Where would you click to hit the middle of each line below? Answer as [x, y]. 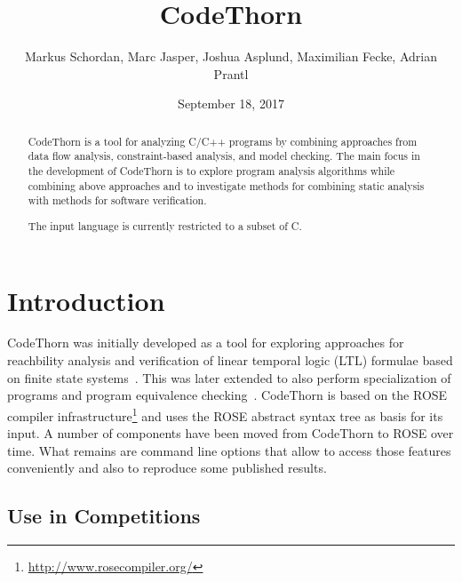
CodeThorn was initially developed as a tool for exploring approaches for [206, 343]
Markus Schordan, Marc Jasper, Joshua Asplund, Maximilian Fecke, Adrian [231, 56]
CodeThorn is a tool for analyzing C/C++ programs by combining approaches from [223, 141]
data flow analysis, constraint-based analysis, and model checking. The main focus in [224, 156]
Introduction [86, 300]
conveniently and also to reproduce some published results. [167, 468]
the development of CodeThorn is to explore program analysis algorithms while [211, 171]
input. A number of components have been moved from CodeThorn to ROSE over [231, 433]
